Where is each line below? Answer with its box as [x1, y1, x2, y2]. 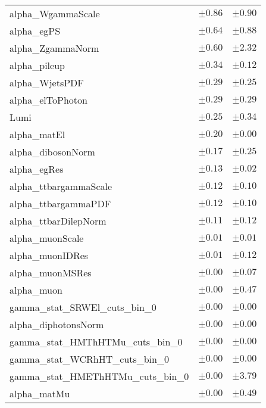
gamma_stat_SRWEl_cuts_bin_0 [10, 300, 157, 314]
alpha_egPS [10, 24, 61, 38]
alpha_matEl [10, 127, 65, 141]
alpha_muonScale [10, 231, 84, 245]
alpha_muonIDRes [10, 248, 89, 262]
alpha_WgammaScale [10, 7, 100, 20]
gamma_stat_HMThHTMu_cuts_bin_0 [10, 335, 183, 348]
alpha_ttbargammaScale [10, 179, 112, 193]
